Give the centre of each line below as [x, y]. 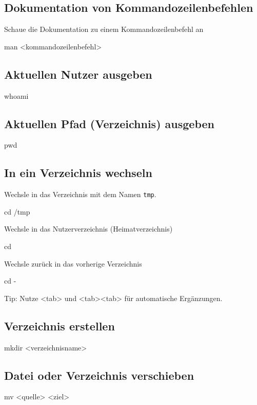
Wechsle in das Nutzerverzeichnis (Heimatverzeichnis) [88, 229]
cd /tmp [17, 211]
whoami [16, 95]
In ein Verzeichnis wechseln [78, 173]
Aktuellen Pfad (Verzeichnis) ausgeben [109, 123]
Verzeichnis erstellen [60, 325]
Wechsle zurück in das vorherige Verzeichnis [73, 263]
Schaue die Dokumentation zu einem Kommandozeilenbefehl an [104, 29]
